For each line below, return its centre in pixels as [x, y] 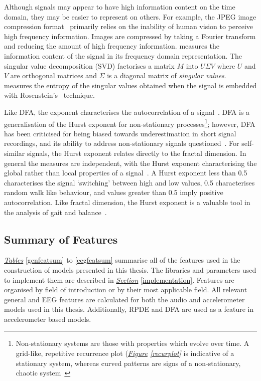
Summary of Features [61, 239]
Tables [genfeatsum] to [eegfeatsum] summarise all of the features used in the [122, 260]
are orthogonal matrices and [53, 75]
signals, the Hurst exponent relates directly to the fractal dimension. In [137, 153]
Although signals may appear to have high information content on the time [120, 7]
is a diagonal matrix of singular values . [167, 75]
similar [15, 153]
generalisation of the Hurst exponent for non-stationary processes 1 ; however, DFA [130, 123]
